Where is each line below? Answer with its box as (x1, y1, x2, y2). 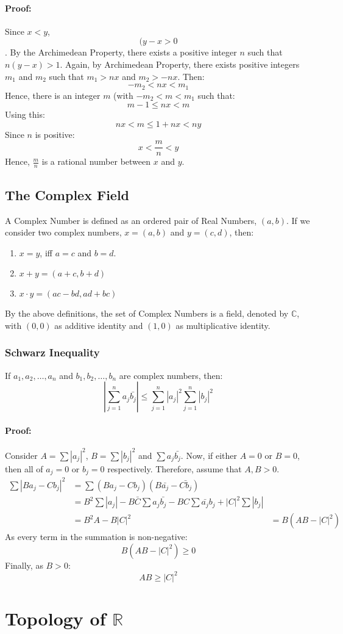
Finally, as (5, 558, 43, 571)
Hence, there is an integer (5, 88, 101, 101)
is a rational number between (41, 155, 151, 168)
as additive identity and (54, 319, 143, 331)
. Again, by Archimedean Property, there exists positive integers (60, 57, 300, 70)
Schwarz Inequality (5, 345, 100, 360)
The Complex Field (5, 185, 130, 204)
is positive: (35, 128, 75, 140)
